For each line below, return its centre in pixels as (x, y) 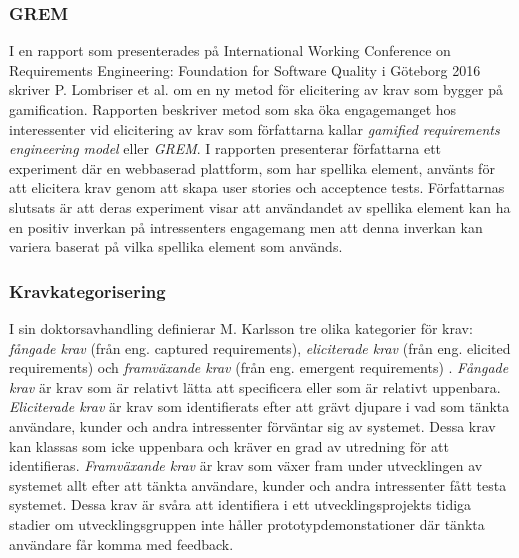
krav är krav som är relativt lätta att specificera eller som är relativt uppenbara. (255, 386)
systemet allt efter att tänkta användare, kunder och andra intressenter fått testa (258, 484)
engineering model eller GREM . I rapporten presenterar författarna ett (225, 148)
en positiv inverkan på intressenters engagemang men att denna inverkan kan (246, 226)
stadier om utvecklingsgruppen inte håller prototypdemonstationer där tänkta (247, 523)
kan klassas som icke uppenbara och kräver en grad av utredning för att (229, 445)
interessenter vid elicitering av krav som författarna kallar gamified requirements (254, 128)
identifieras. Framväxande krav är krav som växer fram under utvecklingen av (246, 465)
